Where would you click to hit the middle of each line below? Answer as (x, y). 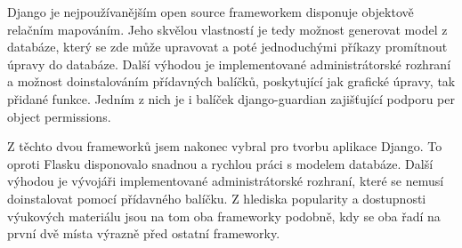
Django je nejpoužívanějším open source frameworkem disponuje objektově (211, 12)
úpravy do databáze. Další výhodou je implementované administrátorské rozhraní (229, 64)
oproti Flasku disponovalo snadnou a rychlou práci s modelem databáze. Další (220, 163)
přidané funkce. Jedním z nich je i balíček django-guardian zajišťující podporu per (231, 98)
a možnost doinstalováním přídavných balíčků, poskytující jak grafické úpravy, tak (231, 81)
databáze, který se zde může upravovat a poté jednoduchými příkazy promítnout (227, 47)
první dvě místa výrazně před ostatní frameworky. (144, 233)
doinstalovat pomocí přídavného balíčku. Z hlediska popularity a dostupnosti (217, 198)
